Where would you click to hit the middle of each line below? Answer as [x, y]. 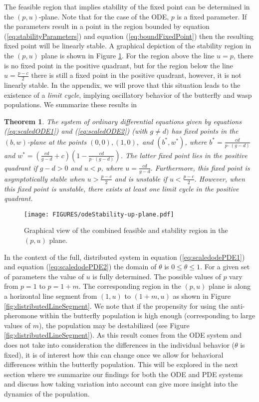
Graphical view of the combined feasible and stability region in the [126, 230]
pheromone [21, 315]
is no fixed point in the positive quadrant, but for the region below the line [119, 65]
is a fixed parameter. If [212, 16]
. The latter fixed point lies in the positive [184, 155]
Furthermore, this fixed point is [202, 167]
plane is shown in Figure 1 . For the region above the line [128, 55]
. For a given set [225, 267]
